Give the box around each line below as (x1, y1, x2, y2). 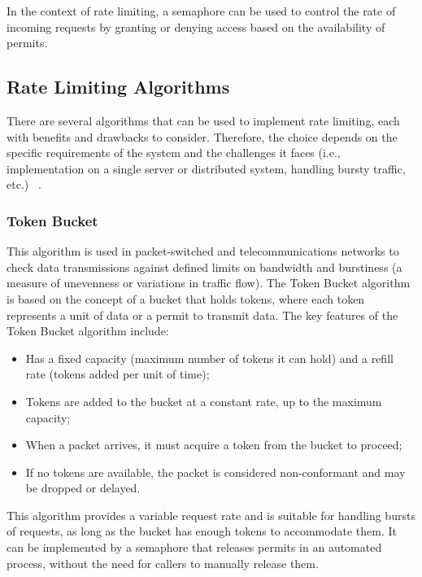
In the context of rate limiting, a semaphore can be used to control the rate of (7, 2, 396, 19)
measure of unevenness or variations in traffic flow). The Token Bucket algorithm (7, 274, 411, 291)
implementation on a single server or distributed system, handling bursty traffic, (7, 160, 406, 177)
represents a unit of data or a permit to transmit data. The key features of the (7, 306, 398, 323)
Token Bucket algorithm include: (7, 322, 169, 339)
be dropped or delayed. (25, 479, 141, 496)
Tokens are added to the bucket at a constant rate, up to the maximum (25, 392, 382, 409)
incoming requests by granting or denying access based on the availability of (7, 18, 385, 35)
